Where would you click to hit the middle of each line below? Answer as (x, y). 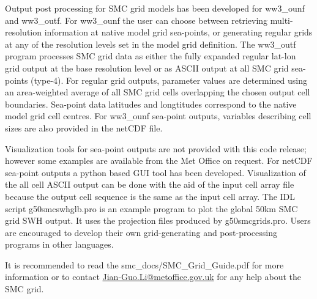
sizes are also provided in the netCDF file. (84, 127)
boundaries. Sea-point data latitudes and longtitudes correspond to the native (151, 104)
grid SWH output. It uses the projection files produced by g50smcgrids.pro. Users (158, 220)
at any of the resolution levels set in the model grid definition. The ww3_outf (151, 44)
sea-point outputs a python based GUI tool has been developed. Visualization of (155, 172)
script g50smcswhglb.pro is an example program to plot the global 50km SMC (151, 208)
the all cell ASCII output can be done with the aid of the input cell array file (150, 184)
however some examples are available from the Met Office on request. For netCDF (159, 161)
